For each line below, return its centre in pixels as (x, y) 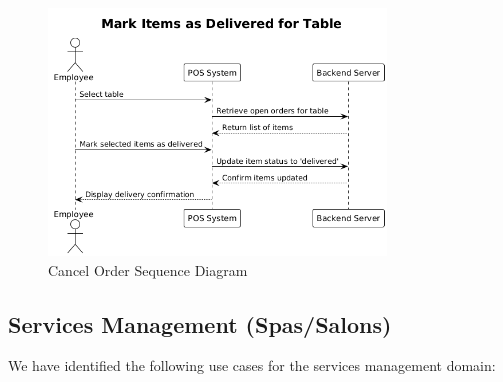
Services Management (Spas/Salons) (200, 323)
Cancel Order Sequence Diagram (148, 269)
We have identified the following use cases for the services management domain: (252, 365)
